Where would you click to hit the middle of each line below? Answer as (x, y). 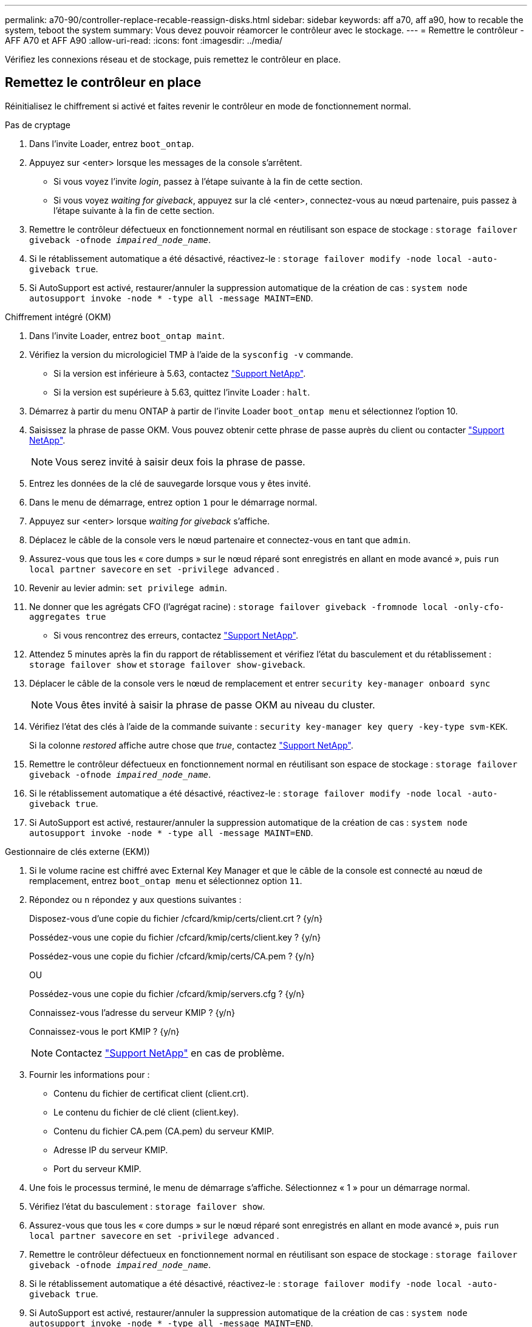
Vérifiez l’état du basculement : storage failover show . (147, 1206)
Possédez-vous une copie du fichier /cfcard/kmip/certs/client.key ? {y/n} (175, 937)
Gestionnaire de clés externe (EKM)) (77, 851)
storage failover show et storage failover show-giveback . (167, 664)
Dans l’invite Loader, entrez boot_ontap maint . (127, 335)
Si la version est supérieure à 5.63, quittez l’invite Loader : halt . (182, 392)
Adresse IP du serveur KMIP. (111, 1150)
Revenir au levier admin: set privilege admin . (128, 588)
